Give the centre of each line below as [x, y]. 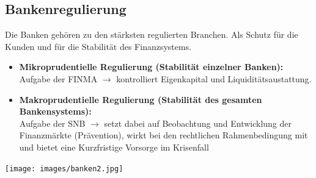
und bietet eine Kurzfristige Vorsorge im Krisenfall [114, 147]
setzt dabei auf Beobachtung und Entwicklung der [198, 123]
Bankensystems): [55, 111]
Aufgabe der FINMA [58, 78]
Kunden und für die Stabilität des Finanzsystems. [98, 46]
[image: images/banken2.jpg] [64, 169]
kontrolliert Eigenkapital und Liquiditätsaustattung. [214, 78]
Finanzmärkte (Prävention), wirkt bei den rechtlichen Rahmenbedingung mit [164, 135]
